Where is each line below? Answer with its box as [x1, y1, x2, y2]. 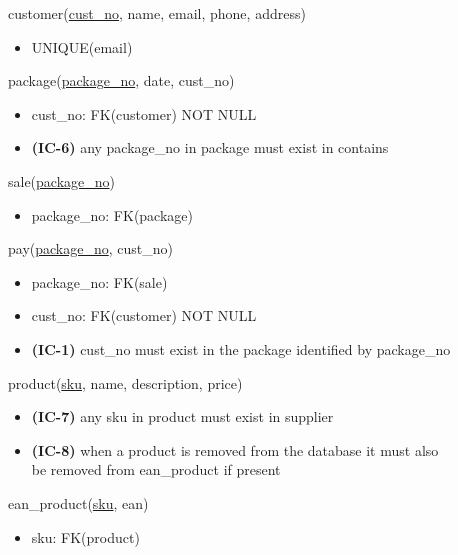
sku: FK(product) [31, 526, 140, 547]
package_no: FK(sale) [31, 271, 168, 292]
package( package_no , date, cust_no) [8, 70, 235, 91]
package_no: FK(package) [31, 204, 193, 225]
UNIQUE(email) [31, 36, 133, 57]
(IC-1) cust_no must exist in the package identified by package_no [31, 338, 451, 359]
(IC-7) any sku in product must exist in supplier [31, 406, 334, 427]
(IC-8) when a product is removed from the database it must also [31, 439, 439, 460]
